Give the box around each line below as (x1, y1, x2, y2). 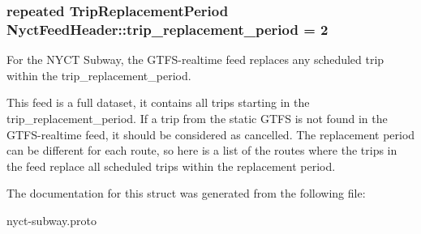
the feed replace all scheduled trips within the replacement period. (6, 157, 336, 174)
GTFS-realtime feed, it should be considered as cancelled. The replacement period (6, 126, 415, 143)
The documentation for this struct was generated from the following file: (6, 185, 366, 202)
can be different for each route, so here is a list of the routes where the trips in (6, 142, 397, 159)
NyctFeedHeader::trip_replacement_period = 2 (6, 19, 329, 39)
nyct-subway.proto (6, 211, 97, 228)
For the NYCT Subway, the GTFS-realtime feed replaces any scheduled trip (6, 51, 384, 68)
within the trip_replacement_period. (6, 66, 191, 83)
